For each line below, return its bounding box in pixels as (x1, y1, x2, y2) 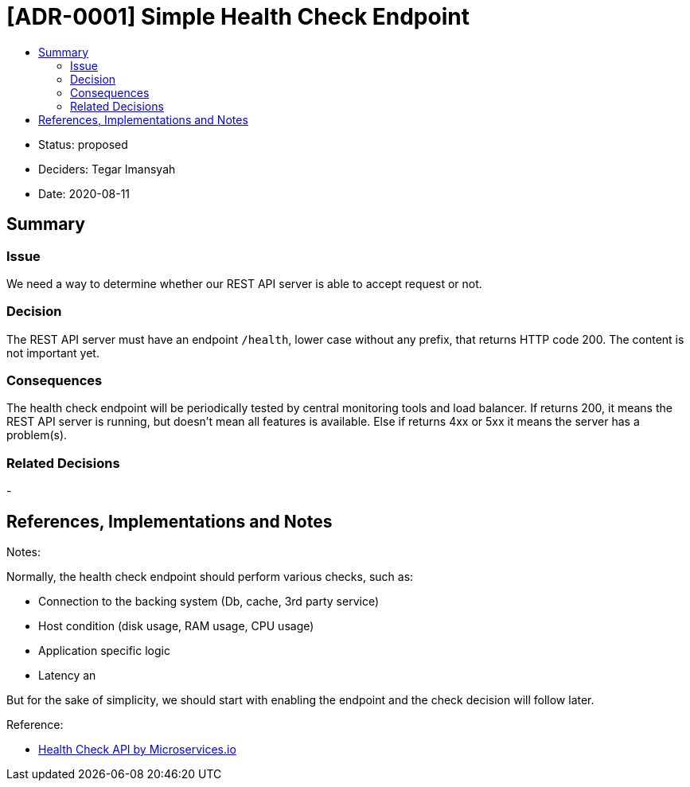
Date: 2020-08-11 (38, 186, 131, 201)
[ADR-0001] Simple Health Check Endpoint (6, 3, 470, 30)
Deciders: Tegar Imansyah (38, 162, 176, 176)
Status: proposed (38, 137, 128, 151)
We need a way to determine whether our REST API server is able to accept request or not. (6, 276, 482, 290)
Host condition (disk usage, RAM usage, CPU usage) (38, 619, 314, 633)
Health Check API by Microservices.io (38, 742, 236, 757)
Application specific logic (38, 644, 170, 658)
